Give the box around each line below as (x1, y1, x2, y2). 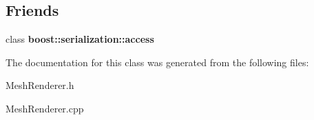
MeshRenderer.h (6, 78, 74, 92)
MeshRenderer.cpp (6, 101, 84, 115)
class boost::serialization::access (6, 32, 154, 46)
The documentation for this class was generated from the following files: (6, 54, 309, 69)
